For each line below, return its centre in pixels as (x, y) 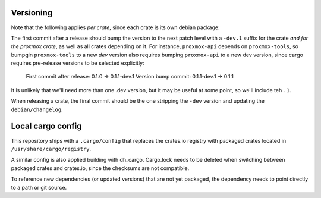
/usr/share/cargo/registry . (51, 149)
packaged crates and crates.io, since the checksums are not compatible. (100, 168)
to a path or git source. (39, 187)
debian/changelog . (37, 109)
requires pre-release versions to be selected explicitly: (78, 63)
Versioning (32, 13)
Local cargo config (46, 126)
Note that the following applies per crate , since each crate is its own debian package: (115, 27)
